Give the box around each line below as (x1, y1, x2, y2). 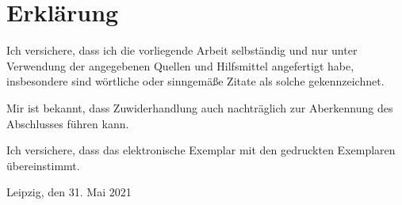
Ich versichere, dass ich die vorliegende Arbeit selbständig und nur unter (6, 42, 358, 59)
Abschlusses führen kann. (6, 115, 129, 131)
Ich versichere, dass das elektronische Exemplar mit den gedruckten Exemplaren (6, 142, 396, 158)
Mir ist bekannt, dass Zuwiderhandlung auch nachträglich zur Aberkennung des (6, 99, 393, 116)
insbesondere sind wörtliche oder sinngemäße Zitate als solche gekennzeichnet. (6, 73, 385, 89)
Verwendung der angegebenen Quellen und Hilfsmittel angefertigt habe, (6, 57, 354, 74)
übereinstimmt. (6, 157, 80, 173)
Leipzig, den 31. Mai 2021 (6, 184, 132, 200)
